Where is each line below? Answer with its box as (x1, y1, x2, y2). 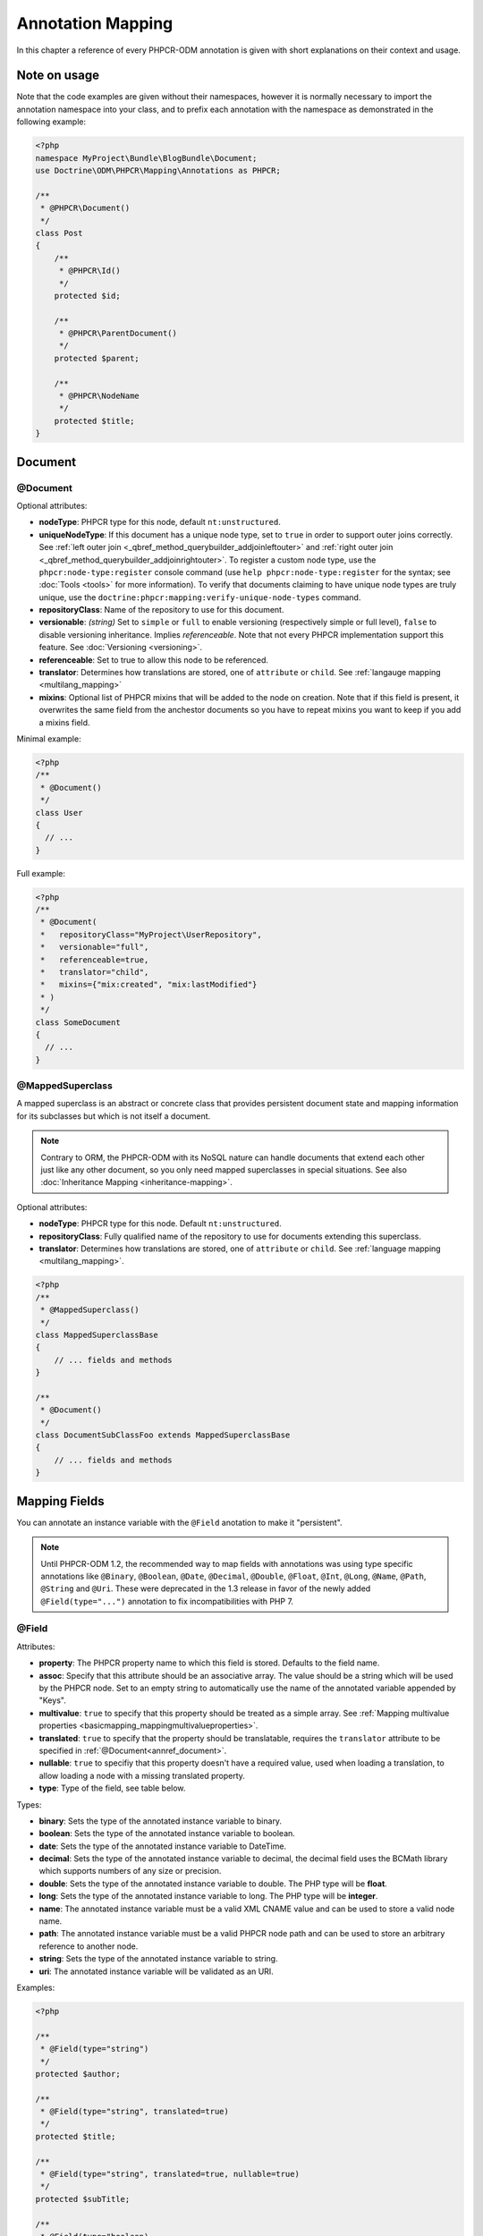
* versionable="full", (40, 942, 149, 953)
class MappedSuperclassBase (35, 1329, 158, 1340)
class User (35, 808, 83, 817)
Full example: (16, 868, 66, 878)
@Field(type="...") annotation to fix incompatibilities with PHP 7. (40, 1596, 294, 1606)
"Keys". (38, 1695, 66, 1706)
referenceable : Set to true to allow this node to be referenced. (38, 654, 268, 665)
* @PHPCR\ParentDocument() (58, 328, 178, 339)
